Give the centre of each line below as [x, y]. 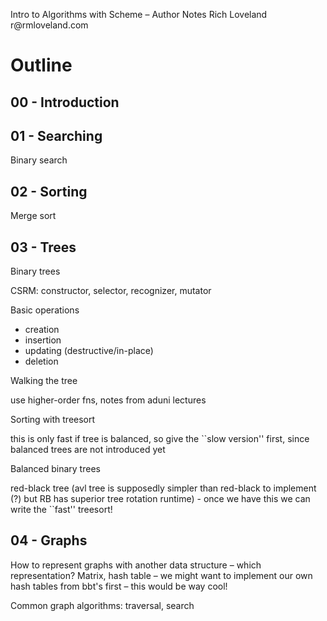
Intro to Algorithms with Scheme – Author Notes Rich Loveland [139, 14]
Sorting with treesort [53, 420]
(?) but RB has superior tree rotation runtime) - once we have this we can [160, 499]
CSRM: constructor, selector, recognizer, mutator [111, 291]
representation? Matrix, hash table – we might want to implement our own [161, 575]
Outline [41, 65]
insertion [43, 340]
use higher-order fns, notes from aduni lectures [108, 400]
